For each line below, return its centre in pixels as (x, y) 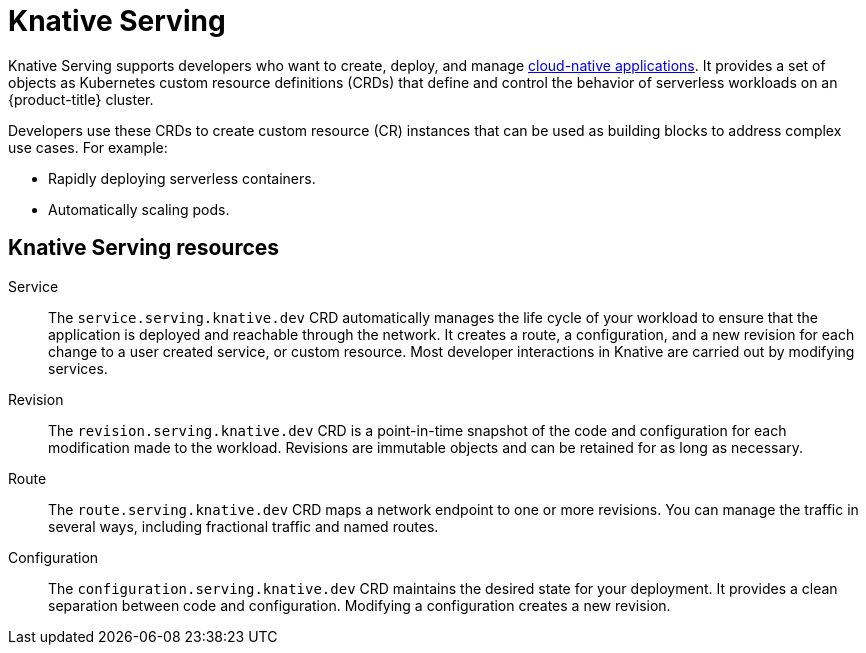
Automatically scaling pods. (139, 209)
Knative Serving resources (144, 248)
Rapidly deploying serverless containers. (182, 178)
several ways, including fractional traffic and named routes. (243, 526)
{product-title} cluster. (81, 99)
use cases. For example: (88, 147)
